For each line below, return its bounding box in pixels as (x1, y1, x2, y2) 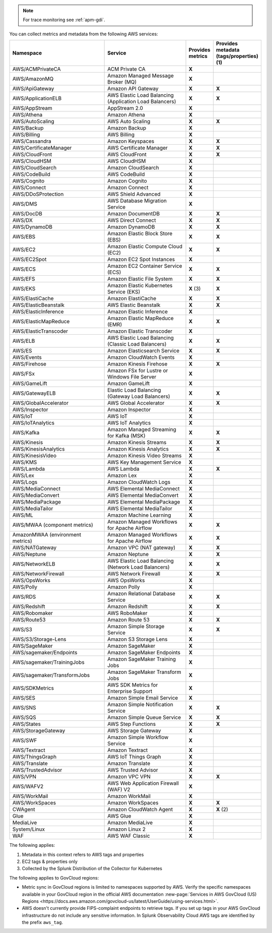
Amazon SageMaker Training (107, 656, 176, 663)
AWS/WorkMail (12, 793, 48, 800)
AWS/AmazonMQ (12, 76, 54, 83)
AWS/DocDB (12, 210, 42, 217)
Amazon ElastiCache (107, 295, 157, 302)
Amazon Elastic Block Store (107, 230, 173, 237)
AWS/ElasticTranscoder (12, 328, 68, 335)
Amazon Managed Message (107, 72, 174, 79)
